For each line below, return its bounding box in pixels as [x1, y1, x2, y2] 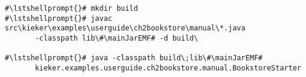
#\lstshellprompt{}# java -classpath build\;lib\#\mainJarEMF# [5, 54, 263, 63]
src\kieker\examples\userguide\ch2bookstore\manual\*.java [5, 24, 245, 33]
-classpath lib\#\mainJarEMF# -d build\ [35, 33, 199, 42]
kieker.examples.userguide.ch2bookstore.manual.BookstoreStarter [35, 63, 301, 72]
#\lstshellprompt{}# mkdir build [5, 4, 138, 13]
